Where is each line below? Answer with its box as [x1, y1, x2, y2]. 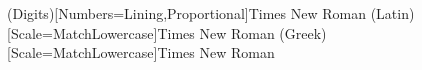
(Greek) [279, 22, 327, 43]
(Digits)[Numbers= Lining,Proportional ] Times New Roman [7, 3, 366, 23]
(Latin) [370, 3, 415, 23]
